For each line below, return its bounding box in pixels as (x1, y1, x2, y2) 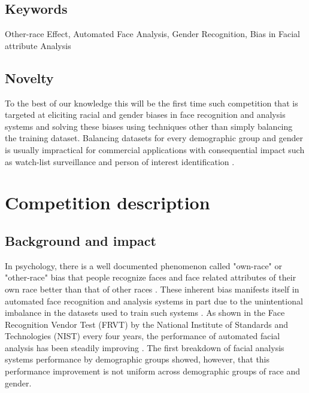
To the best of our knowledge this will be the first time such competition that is (5, 96, 298, 109)
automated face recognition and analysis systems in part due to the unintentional (5, 294, 303, 307)
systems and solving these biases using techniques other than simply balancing (5, 120, 293, 132)
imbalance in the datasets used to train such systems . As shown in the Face (5, 306, 285, 319)
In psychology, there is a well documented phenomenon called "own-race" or (5, 259, 282, 272)
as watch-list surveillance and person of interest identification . (5, 155, 235, 167)
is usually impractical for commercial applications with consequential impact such (5, 143, 305, 156)
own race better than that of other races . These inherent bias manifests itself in (5, 282, 299, 295)
